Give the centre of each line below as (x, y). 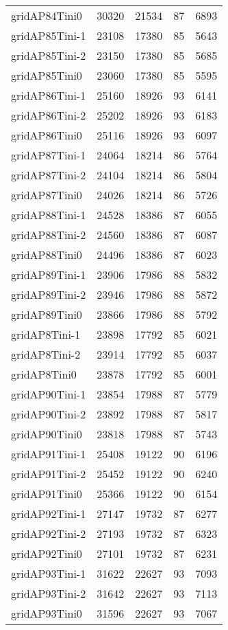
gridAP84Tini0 (47, 15)
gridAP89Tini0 (47, 314)
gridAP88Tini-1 (49, 215)
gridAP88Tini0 (47, 255)
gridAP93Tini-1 (49, 573)
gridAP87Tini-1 (49, 155)
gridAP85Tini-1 (49, 35)
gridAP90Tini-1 (49, 394)
